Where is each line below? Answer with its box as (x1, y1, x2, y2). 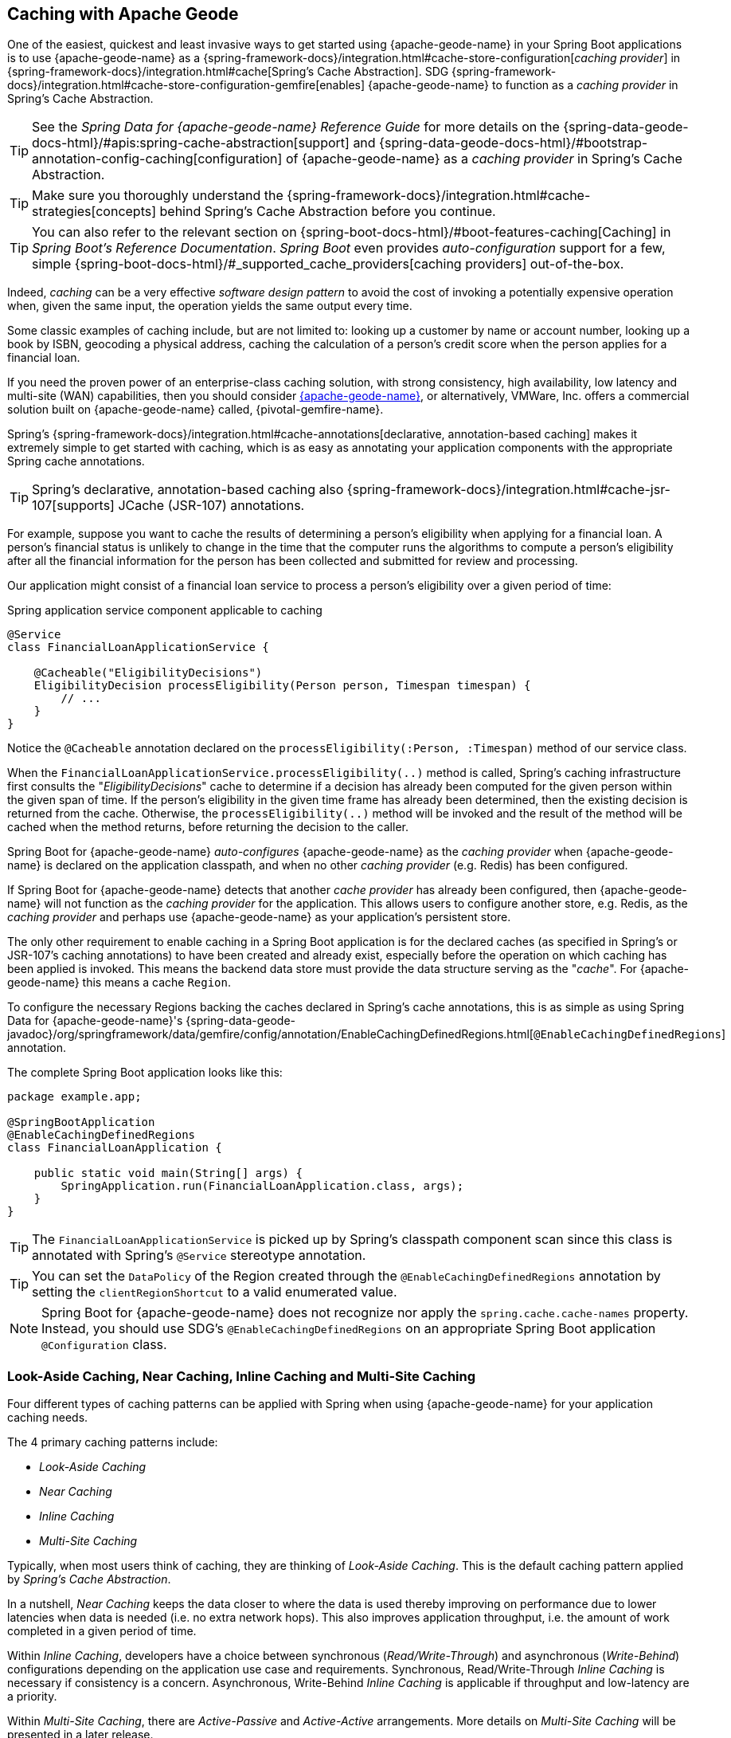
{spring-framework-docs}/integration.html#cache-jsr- (346, 481, 670, 498)
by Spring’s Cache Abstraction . (7, 1572, 171, 1587)
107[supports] (32, 497, 115, 514)
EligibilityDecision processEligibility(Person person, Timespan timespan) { (33, 679, 531, 692)
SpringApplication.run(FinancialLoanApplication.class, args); (61, 1179, 464, 1193)
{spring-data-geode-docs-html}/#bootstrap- (379, 135, 648, 151)
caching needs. (7, 1410, 88, 1425)
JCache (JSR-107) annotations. (118, 497, 305, 514)
